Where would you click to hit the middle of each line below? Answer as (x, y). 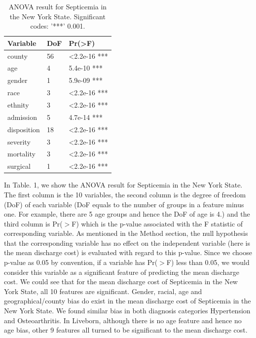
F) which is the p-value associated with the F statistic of (157, 223)
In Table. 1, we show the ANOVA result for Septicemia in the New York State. (123, 185)
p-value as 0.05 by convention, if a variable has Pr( (81, 262)
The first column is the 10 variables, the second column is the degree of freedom (125, 194)
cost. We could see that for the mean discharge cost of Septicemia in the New (121, 282)
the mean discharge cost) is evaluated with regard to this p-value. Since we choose (128, 252)
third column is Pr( (33, 223)
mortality (21, 154)
